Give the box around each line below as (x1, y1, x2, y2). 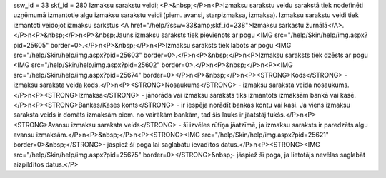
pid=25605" (13, 41, 49, 49)
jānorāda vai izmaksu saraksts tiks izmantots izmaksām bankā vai (145, 90, 339, 99)
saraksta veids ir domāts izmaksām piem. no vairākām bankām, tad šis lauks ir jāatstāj (13, 110, 267, 119)
